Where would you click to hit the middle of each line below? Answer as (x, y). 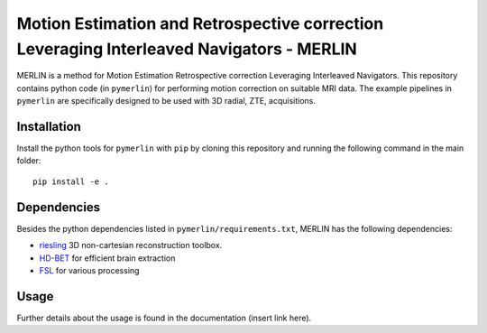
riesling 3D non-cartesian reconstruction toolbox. (131, 245)
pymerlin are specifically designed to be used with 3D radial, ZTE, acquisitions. (166, 101)
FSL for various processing (89, 270)
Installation (49, 126)
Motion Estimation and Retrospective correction (200, 23)
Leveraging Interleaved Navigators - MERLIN (187, 49)
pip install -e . (71, 181)
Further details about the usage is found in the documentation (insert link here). (164, 318)
